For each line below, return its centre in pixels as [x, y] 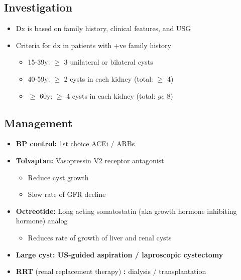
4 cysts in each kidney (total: [111, 95]
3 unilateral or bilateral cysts [108, 62]
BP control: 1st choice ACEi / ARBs [75, 144]
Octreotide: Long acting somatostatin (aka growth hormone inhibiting [126, 211]
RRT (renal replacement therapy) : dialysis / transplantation [111, 271]
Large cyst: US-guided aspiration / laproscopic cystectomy [119, 254]
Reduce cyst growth [58, 177]
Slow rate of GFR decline [67, 194]
